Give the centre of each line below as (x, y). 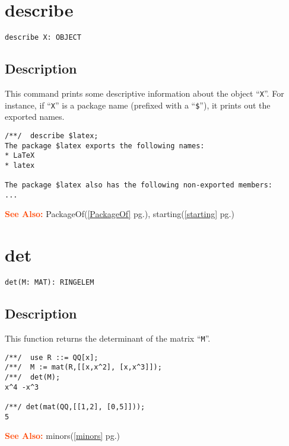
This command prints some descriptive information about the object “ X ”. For (144, 93)
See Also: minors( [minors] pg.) (62, 436)
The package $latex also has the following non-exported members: (139, 185)
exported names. (35, 117)
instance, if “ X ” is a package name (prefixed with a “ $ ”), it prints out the (138, 105)
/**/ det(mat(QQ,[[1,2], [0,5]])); (75, 407)
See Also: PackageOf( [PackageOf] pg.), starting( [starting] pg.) (120, 214)
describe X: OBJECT (43, 38)
